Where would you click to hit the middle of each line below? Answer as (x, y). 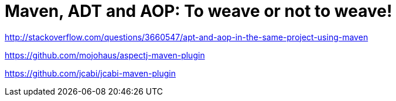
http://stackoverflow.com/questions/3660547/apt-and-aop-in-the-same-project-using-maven (187, 37)
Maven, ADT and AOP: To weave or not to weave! (199, 11)
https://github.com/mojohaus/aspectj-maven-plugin (105, 55)
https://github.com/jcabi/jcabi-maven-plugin (91, 73)
